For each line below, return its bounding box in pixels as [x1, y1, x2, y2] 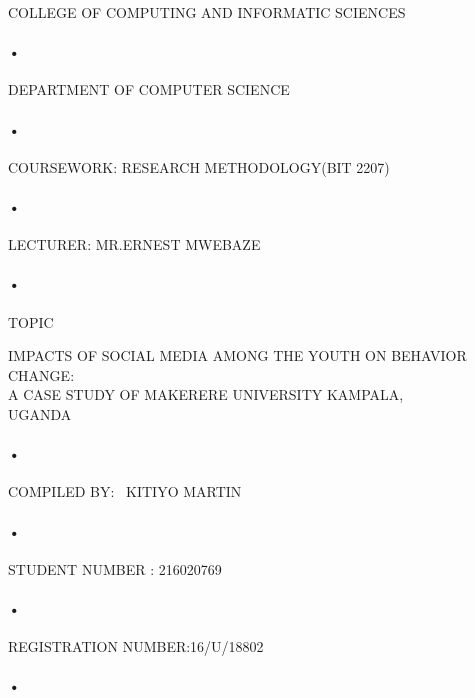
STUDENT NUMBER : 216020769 [8, 558, 222, 579]
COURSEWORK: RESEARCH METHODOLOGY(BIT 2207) [8, 156, 390, 177]
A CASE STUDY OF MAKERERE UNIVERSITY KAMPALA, [8, 384, 404, 405]
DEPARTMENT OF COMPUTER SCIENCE [8, 79, 290, 100]
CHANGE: [8, 364, 75, 385]
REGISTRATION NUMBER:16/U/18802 [8, 636, 264, 657]
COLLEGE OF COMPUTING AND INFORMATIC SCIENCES [8, 2, 406, 22]
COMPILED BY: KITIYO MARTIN [8, 481, 242, 502]
